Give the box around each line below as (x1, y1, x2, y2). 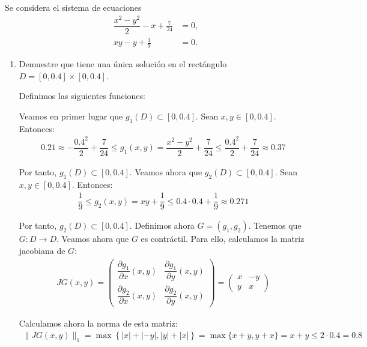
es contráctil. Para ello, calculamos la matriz (141, 232, 305, 245)
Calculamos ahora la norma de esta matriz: (19, 317, 178, 330)
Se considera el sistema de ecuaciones (5, 1, 142, 13)
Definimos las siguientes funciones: (19, 89, 145, 102)
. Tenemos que (248, 219, 302, 232)
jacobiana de (19, 244, 65, 256)
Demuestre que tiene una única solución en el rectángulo (19, 58, 227, 70)
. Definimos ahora (129, 219, 195, 232)
